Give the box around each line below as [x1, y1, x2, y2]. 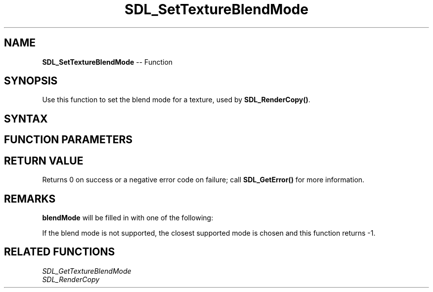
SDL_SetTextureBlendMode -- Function [42, 57, 173, 66]
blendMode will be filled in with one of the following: [42, 213, 214, 222]
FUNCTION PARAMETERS [4, 133, 132, 146]
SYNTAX [4, 112, 48, 125]
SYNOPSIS [4, 75, 58, 87]
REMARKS [4, 192, 56, 205]
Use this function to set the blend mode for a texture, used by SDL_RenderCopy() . [42, 95, 310, 104]
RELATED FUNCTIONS [4, 246, 115, 258]
